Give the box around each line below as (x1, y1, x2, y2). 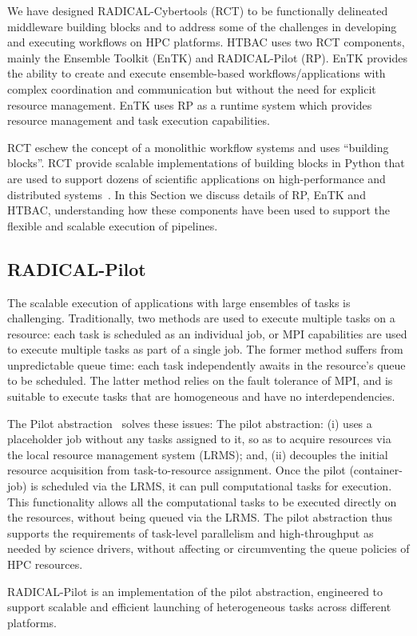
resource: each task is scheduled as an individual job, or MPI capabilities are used (7, 325, 407, 342)
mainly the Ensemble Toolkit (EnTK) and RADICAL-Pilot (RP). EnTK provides (7, 49, 407, 66)
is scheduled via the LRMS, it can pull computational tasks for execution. (30, 478, 392, 494)
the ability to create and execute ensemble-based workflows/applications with (7, 65, 386, 82)
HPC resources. (7, 556, 83, 573)
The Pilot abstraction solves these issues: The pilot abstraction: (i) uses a (7, 414, 372, 431)
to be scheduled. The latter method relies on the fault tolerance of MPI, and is (7, 372, 393, 389)
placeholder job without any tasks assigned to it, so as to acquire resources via (7, 430, 391, 447)
